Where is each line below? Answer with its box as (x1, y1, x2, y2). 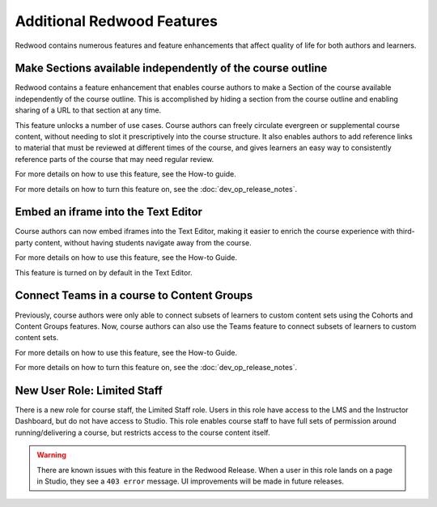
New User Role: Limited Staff (15, 383, 163, 397)
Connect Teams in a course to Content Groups (15, 288, 253, 303)
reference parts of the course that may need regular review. (15, 154, 214, 164)
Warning (36, 450, 66, 460)
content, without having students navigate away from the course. (34, 237, 252, 247)
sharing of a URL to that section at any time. (15, 105, 162, 115)
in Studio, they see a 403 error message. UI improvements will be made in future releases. (36, 476, 344, 486)
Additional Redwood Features (15, 12, 218, 30)
